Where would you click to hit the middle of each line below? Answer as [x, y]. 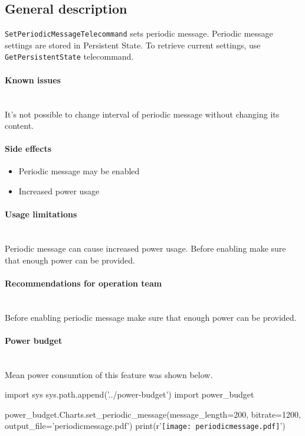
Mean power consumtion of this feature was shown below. [109, 374]
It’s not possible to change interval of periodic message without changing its [142, 114]
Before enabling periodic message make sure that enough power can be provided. [151, 317]
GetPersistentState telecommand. [69, 56]
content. [19, 126]
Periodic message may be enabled [79, 171]
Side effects [28, 149]
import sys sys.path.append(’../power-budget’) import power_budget [129, 394]
